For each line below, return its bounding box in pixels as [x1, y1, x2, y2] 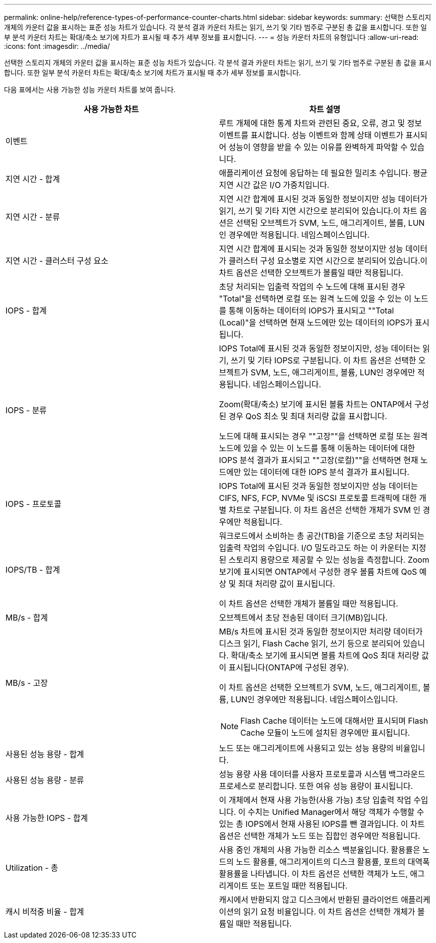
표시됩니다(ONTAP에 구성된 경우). [228, 662, 349, 672]
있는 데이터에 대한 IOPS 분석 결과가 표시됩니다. [243, 467, 410, 477]
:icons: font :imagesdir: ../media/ [4, 42, 110, 50]
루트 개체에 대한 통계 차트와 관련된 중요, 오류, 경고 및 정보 [219, 118, 422, 128]
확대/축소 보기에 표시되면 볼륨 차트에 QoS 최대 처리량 [230, 650, 420, 660]
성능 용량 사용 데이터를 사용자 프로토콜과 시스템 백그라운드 [219, 769, 426, 779]
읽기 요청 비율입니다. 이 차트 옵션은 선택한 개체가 [243, 907, 415, 917]
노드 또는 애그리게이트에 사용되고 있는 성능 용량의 [219, 743, 394, 753]
